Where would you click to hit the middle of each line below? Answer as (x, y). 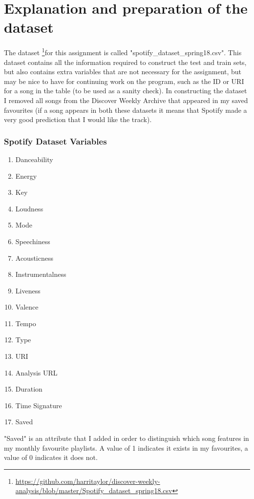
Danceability (34, 159)
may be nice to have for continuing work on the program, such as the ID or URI (124, 81)
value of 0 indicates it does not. (51, 457)
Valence (27, 307)
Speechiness (33, 241)
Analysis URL (36, 372)
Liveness (28, 290)
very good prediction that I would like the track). (78, 119)
